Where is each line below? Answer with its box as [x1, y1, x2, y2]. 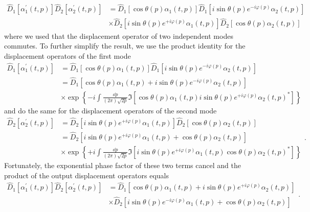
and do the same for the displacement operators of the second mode [4, 105, 217, 115]
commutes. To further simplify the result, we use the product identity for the [4, 40, 246, 51]
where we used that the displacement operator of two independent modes [4, 30, 233, 41]
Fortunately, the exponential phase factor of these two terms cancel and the [4, 159, 241, 170]
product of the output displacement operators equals [4, 170, 169, 180]
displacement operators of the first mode [4, 50, 131, 61]
